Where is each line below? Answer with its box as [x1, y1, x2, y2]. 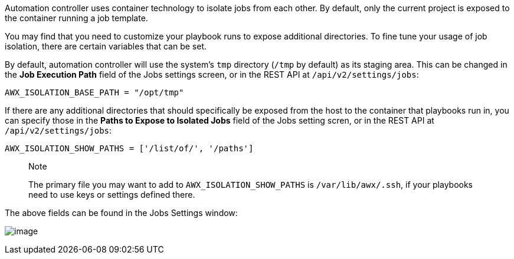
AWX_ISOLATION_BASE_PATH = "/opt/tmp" [5, 88, 184, 97]
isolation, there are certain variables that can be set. [5, 41, 207, 51]
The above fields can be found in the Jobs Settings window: [5, 208, 238, 218]
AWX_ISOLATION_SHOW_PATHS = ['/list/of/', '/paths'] [5, 144, 254, 153]
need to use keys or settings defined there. [28, 190, 195, 200]
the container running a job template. [5, 13, 148, 23]
